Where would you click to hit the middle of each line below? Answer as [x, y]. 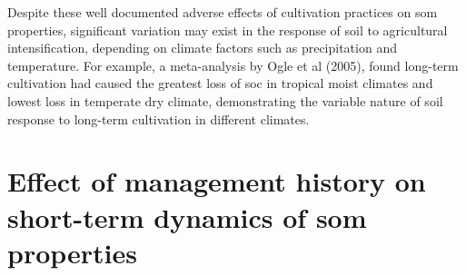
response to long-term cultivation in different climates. [159, 118]
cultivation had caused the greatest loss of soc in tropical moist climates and [220, 83]
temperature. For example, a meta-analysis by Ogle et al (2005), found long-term [233, 65]
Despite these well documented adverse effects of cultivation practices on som [223, 12]
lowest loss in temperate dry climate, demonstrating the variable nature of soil [225, 100]
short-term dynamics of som [187, 217]
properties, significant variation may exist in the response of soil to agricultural [228, 30]
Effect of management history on [217, 181]
